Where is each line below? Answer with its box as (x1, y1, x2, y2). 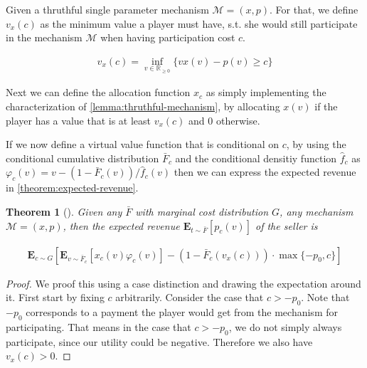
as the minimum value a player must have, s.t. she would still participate (40, 16, 358, 31)
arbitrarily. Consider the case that (115, 290, 264, 305)
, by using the (286, 137, 346, 152)
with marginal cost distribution (135, 204, 269, 219)
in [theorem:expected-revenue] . (6, 180, 139, 195)
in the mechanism (6, 30, 83, 45)
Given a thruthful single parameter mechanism (6, 2, 209, 16)
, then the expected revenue (63, 218, 180, 233)
